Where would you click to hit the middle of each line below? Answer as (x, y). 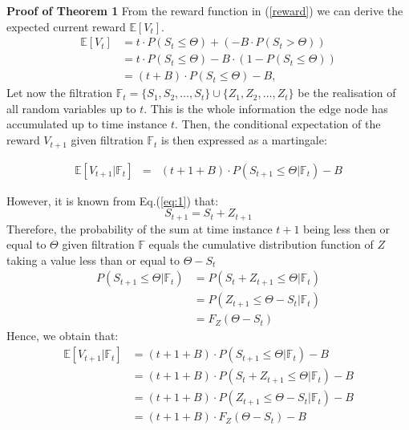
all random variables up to (71, 108)
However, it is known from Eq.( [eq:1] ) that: (113, 200)
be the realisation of (347, 93)
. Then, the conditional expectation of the (278, 124)
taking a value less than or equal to (93, 260)
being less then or (347, 228)
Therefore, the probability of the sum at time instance (140, 228)
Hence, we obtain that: (63, 336)
